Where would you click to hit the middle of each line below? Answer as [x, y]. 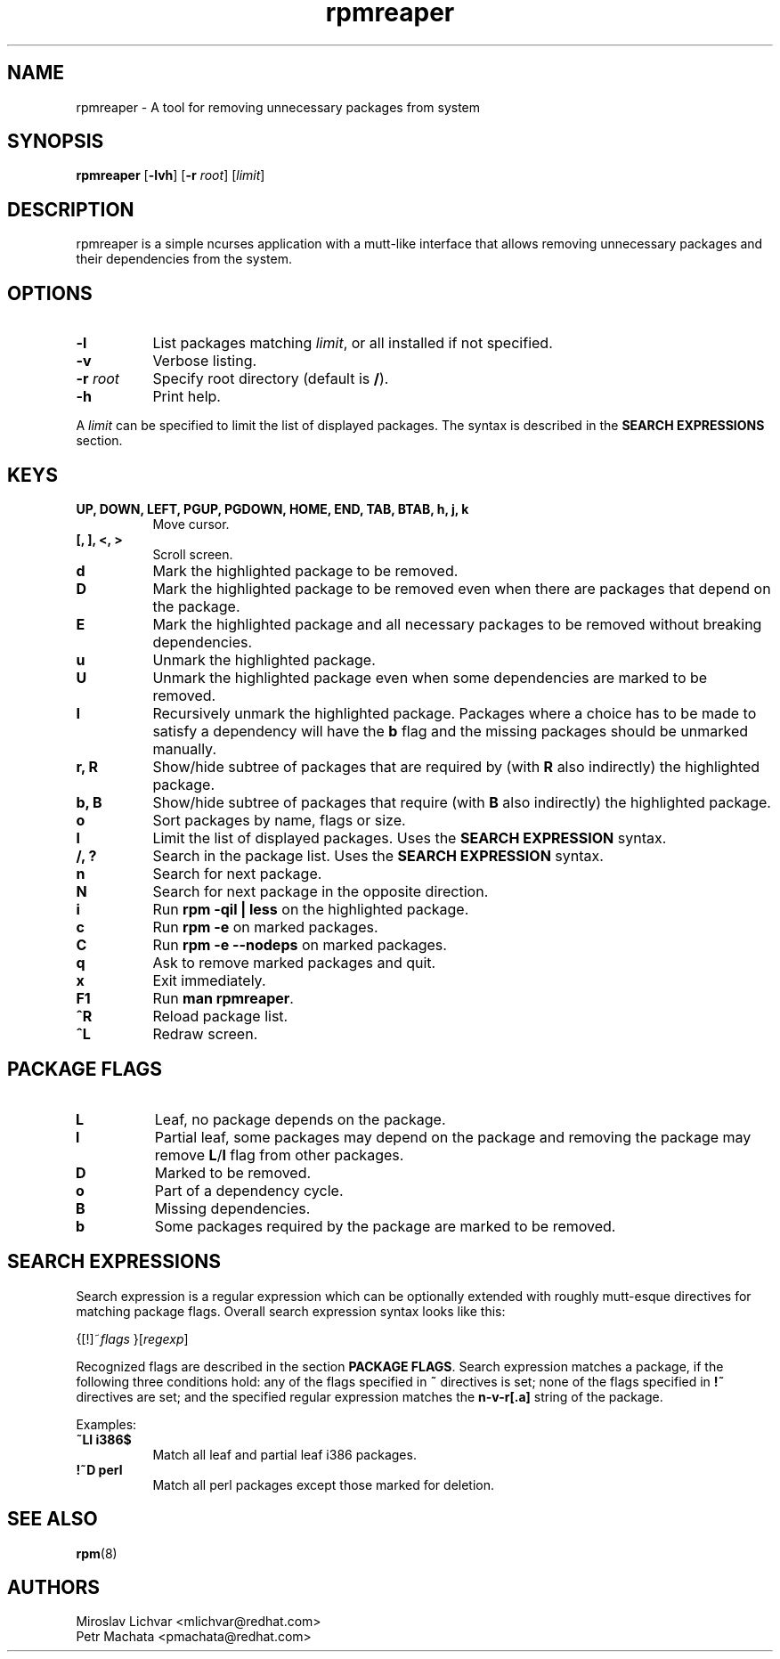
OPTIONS [50, 293]
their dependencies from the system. [184, 259]
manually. [185, 748]
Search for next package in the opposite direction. [321, 891]
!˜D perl [99, 1469]
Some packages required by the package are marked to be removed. [385, 1226]
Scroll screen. [193, 554]
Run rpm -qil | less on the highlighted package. [311, 909]
